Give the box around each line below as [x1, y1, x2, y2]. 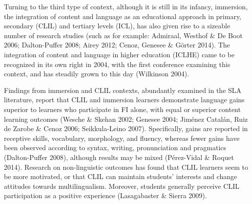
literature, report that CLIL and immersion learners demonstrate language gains [4, 94, 245, 105]
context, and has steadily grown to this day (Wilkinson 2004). [4, 68, 189, 79]
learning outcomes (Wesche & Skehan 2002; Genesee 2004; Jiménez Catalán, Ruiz [4, 113, 248, 124]
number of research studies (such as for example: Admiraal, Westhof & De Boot [4, 30, 243, 40]
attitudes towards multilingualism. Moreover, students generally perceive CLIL [4, 181, 240, 191]
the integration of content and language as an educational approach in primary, [4, 11, 242, 21]
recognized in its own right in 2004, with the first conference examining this [4, 59, 231, 69]
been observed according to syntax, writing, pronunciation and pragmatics [4, 142, 227, 153]
